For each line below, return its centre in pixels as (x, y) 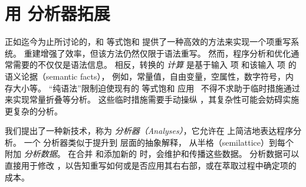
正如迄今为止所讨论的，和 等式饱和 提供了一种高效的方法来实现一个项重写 (148, 42)
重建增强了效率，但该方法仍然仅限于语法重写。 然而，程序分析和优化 (157, 53)
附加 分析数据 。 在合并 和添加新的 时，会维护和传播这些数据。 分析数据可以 (152, 154)
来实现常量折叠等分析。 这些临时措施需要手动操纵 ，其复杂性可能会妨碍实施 (152, 99)
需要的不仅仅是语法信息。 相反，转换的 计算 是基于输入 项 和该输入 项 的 (154, 65)
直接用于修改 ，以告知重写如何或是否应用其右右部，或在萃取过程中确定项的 (151, 165)
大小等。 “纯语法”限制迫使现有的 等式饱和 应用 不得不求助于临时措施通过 (156, 88)
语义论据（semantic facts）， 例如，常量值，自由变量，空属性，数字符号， (145, 76)
